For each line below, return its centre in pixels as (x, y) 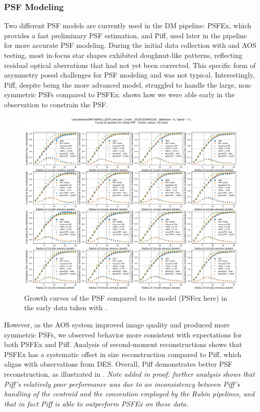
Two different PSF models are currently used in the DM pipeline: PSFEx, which (128, 25)
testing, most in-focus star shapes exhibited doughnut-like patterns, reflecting (123, 55)
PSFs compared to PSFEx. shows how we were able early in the (137, 94)
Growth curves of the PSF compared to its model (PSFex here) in (126, 297)
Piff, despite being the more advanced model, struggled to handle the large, (120, 84)
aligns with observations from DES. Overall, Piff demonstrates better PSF (118, 364)
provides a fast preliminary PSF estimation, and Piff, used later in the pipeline (125, 35)
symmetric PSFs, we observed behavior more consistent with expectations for (123, 334)
